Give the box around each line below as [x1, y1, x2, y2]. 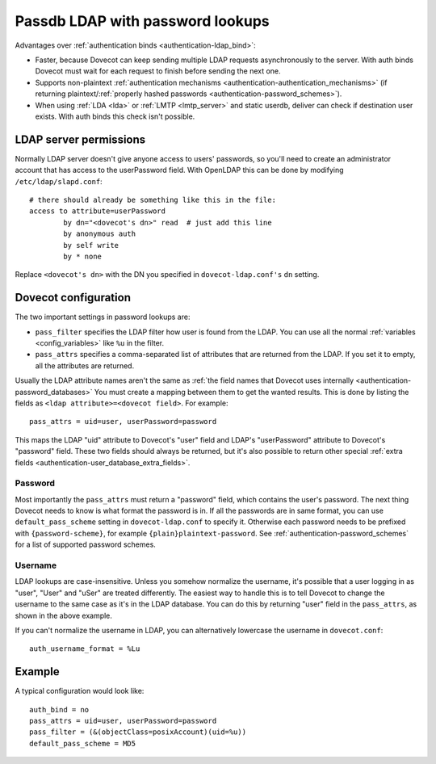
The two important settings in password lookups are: [15, 312, 191, 322]
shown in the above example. [15, 611, 113, 620]
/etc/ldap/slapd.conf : [15, 176, 103, 186]
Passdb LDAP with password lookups [15, 12, 270, 30]
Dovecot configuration [15, 291, 131, 304]
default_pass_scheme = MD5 [29, 739, 136, 748]
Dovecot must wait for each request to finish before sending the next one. [35, 66, 282, 76]
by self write [63, 241, 119, 250]
